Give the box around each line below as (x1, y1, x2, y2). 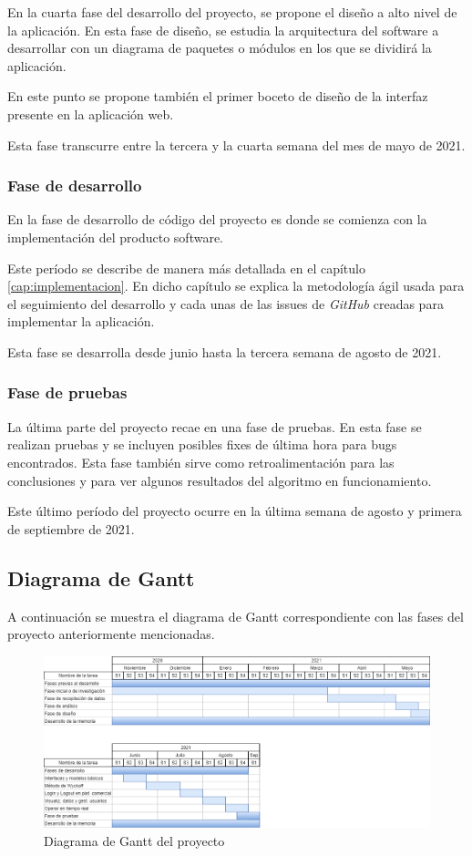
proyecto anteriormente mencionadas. (7, 624, 215, 644)
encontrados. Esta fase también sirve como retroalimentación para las (7, 452, 395, 471)
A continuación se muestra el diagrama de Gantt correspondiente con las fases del (7, 606, 464, 625)
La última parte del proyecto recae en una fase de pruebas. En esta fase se (7, 417, 422, 436)
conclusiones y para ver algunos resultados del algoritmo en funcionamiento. (7, 470, 432, 490)
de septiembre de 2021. (7, 519, 135, 538)
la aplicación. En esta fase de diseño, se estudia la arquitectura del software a (7, 20, 439, 39)
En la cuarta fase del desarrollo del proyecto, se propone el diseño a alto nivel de (7, 3, 457, 21)
